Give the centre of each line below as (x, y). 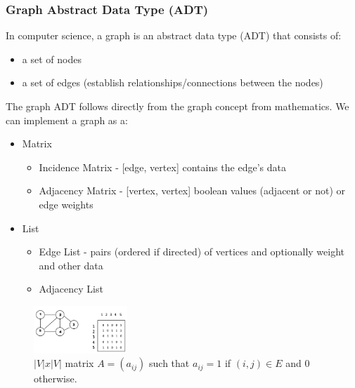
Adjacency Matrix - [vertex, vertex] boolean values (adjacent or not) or (192, 190)
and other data (71, 265)
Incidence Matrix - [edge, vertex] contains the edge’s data (162, 167)
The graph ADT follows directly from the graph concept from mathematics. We (177, 106)
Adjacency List (71, 289)
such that (169, 363)
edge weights (66, 204)
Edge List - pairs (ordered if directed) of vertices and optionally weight (192, 252)
